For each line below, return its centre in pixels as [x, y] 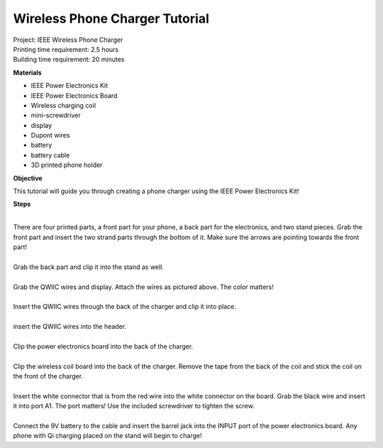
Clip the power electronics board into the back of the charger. [103, 346]
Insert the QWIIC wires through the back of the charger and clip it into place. [125, 307]
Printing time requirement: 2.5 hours [66, 49]
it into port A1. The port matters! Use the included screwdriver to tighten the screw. [134, 406]
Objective [28, 178]
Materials [27, 72]
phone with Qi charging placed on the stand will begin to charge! [107, 436]
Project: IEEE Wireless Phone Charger [68, 40]
